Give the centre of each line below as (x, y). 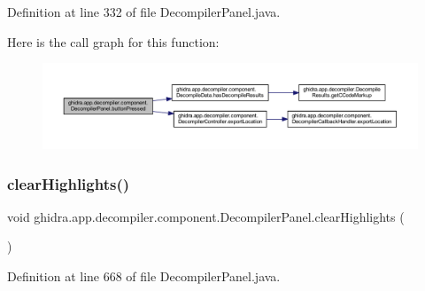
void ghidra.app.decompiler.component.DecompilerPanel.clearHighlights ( (206, 216)
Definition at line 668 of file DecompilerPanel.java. (144, 276)
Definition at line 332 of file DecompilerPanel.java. (144, 12)
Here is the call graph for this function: (113, 41)
